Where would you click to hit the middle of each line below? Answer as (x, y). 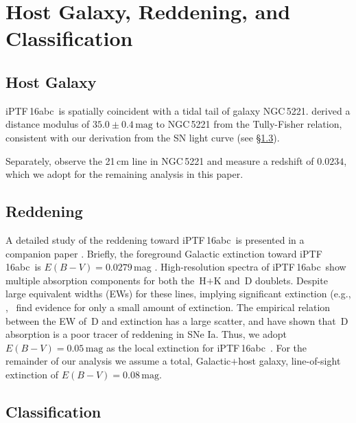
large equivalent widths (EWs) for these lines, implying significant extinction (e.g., (178, 294)
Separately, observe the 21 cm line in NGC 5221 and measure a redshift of (160, 160)
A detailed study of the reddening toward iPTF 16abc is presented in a (155, 239)
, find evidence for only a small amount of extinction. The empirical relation (168, 307)
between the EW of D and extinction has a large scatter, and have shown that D (177, 320)
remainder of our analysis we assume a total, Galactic (118, 361)
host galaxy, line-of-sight (289, 361)
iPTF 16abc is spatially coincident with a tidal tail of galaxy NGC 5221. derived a (178, 110)
